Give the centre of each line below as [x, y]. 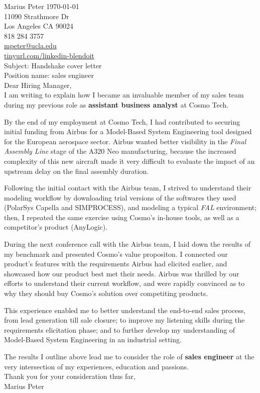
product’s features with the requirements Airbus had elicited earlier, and [116, 264]
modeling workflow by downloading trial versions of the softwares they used [120, 197]
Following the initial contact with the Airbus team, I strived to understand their [128, 188]
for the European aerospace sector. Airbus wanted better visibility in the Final [125, 141]
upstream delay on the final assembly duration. [77, 171]
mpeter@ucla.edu [30, 45]
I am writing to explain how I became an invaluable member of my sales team [124, 95]
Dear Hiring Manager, [38, 85]
